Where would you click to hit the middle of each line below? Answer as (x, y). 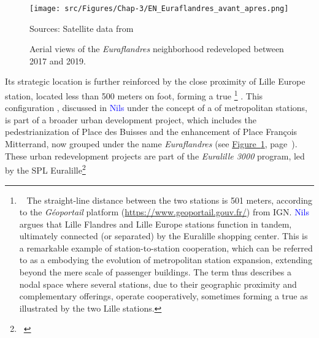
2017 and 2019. (58, 60)
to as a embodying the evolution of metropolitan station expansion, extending (166, 260)
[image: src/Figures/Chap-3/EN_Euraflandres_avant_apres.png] (159, 9)
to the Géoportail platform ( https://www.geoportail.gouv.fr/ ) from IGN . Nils (164, 212)
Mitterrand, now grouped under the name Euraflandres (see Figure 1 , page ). (151, 144)
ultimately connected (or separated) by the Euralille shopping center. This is (163, 236)
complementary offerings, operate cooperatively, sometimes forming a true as (163, 296)
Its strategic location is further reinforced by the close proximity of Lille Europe (155, 81)
